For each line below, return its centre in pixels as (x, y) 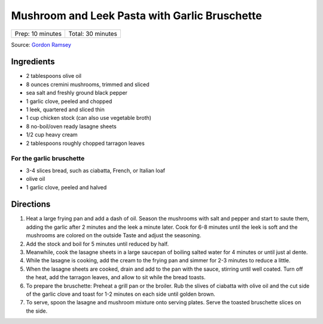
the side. (37, 311)
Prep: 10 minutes (38, 34)
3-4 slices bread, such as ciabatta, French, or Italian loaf (96, 170)
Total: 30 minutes (93, 34)
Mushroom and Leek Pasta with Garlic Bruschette (137, 16)
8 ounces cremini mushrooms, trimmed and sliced (88, 84)
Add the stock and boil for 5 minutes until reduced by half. (97, 244)
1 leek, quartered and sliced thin (65, 110)
